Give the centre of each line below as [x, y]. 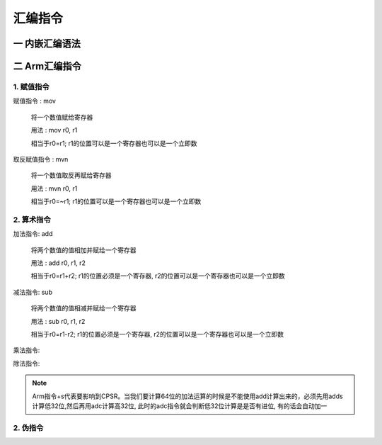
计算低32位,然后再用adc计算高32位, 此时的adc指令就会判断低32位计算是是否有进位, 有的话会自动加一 [180, 406]
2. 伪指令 [28, 427]
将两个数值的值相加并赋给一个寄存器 [83, 250]
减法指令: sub [33, 292]
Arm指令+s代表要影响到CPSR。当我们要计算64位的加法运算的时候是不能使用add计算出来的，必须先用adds [187, 396]
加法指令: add [33, 234]
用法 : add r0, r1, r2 [58, 263]
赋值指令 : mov [35, 101]
